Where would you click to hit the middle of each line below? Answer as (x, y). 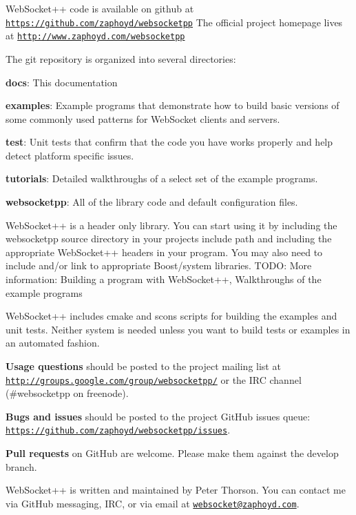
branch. (21, 466)
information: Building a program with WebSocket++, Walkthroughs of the (164, 279)
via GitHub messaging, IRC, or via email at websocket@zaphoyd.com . (153, 503)
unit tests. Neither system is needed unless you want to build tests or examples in (178, 329)
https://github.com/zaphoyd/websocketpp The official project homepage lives (174, 22)
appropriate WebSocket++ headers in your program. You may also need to (164, 252)
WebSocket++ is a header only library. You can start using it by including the (171, 225)
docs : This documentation (62, 82)
